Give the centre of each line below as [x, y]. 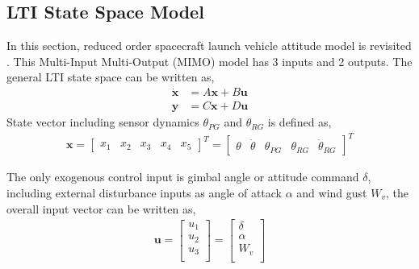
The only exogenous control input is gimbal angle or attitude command [183, 177]
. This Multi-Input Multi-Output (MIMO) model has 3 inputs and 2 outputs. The [209, 61]
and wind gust [332, 192]
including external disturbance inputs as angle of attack [145, 192]
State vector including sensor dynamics [103, 122]
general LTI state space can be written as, [111, 77]
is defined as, [300, 122]
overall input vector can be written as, [101, 208]
